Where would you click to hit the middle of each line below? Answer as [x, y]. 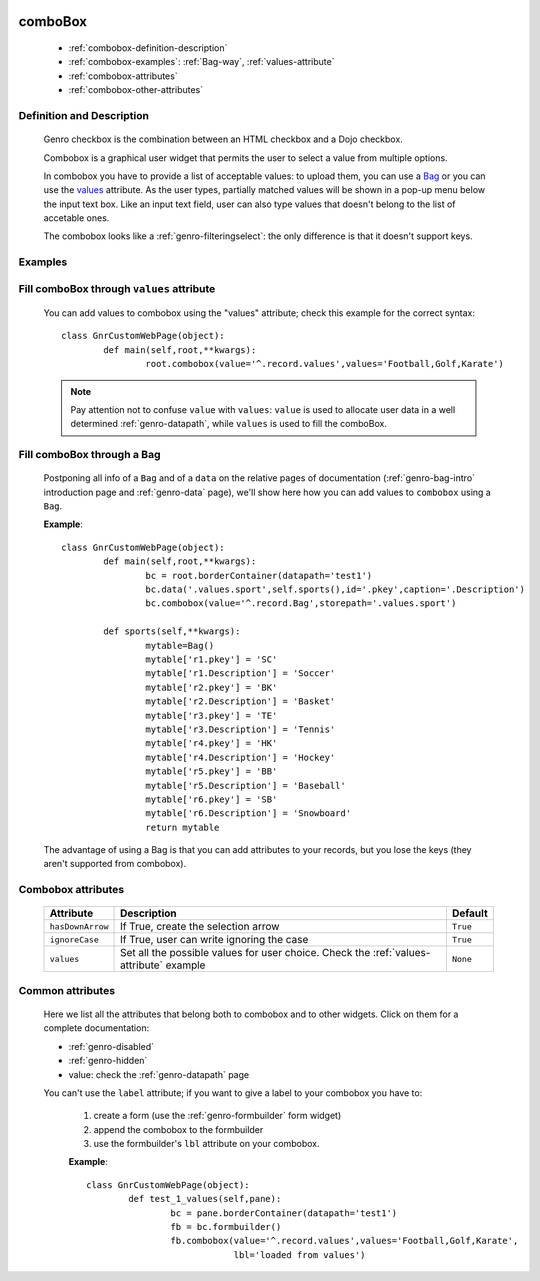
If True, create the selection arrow [200, 927]
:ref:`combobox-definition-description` [148, 48]
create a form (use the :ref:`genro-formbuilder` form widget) [217, 1116]
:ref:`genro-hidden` [108, 1061]
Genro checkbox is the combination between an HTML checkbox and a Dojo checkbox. [223, 139]
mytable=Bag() [180, 645]
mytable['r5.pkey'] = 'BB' [211, 771]
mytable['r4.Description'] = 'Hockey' [240, 757]
